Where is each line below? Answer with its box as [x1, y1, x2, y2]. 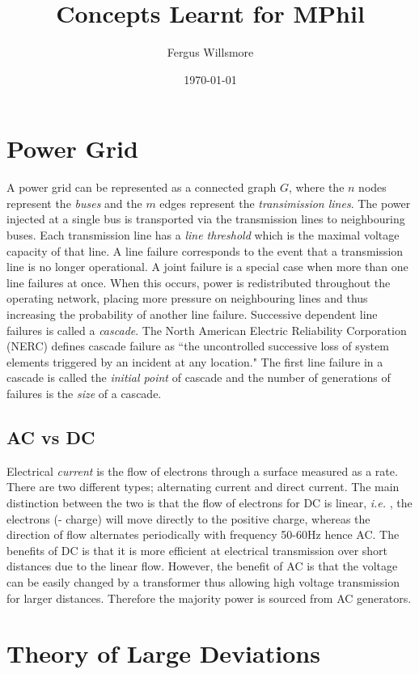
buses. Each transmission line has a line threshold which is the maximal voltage [6, 227, 400, 244]
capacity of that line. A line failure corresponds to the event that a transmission [6, 242, 404, 259]
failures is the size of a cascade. [6, 384, 162, 401]
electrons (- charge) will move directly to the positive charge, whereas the [6, 510, 370, 527]
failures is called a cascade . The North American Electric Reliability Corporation [6, 321, 407, 338]
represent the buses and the [6, 194, 142, 211]
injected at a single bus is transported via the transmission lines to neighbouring [6, 210, 405, 227]
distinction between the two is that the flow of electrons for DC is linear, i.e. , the [6, 494, 413, 511]
